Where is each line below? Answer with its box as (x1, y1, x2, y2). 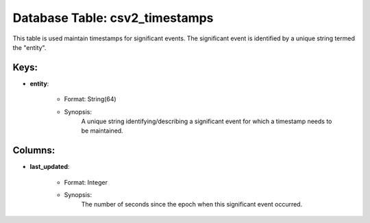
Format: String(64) (64, 95, 116, 103)
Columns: (12, 144, 56, 157)
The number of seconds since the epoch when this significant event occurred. (81, 200, 303, 209)
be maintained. (81, 127, 123, 135)
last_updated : (29, 163, 70, 171)
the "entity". (12, 43, 47, 51)
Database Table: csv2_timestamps (12, 10, 214, 25)
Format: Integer (64, 178, 108, 186)
